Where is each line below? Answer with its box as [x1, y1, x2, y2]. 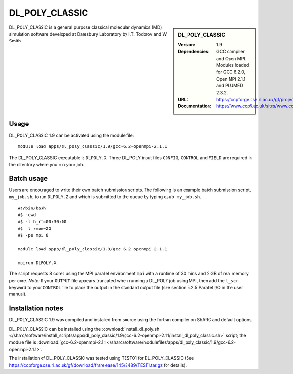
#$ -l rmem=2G [18, 226, 51, 231]
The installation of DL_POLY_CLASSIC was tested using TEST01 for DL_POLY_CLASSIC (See [9, 355, 194, 361]
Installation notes [9, 304, 63, 312]
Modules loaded [216, 62, 249, 68]
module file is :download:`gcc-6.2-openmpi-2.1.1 [9, 339, 106, 345]
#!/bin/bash [18, 205, 46, 211]
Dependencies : [178, 49, 210, 55]
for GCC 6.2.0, [216, 69, 246, 75]
